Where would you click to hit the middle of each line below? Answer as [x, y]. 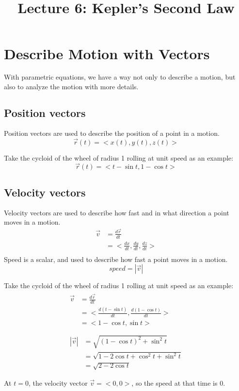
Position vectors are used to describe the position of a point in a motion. [112, 133]
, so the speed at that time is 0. [178, 383]
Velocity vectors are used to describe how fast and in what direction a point [117, 212]
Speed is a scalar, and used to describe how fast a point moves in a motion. [116, 259]
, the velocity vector [58, 383]
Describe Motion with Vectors [107, 54]
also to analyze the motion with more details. [71, 86]
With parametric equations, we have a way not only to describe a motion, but [120, 77]
